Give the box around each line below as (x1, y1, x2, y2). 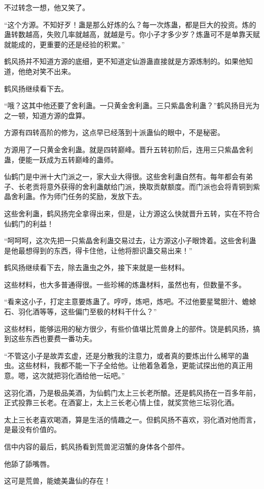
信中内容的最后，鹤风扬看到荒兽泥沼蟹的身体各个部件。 (4, 441, 189, 451)
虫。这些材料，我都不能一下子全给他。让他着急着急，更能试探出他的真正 (4, 360, 246, 371)
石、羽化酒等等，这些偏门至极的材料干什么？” (4, 306, 157, 317)
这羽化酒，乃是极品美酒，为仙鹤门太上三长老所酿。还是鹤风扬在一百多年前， (4, 387, 260, 398)
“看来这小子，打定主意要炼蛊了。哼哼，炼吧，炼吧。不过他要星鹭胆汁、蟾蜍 (4, 296, 256, 307)
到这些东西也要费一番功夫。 (4, 333, 96, 344)
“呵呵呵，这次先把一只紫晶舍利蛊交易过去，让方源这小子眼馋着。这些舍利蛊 (4, 235, 256, 246)
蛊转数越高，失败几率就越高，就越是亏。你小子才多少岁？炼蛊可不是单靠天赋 (4, 29, 260, 40)
